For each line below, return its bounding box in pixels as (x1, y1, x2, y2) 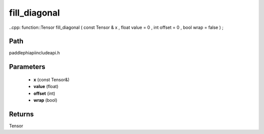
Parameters (9, 63, 45, 71)
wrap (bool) (33, 97, 58, 103)
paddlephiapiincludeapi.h (9, 50, 60, 56)
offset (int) (33, 90, 56, 96)
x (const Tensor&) (33, 76, 70, 83)
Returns (9, 110, 34, 118)
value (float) (33, 84, 59, 89)
